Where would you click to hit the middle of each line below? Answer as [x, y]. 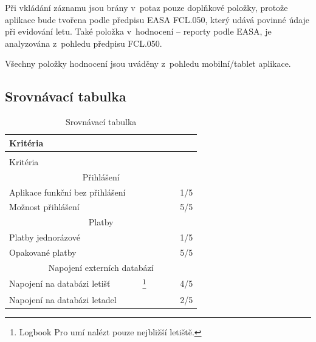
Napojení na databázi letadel [63, 300]
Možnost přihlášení [44, 207]
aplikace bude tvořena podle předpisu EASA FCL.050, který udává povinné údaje [157, 19]
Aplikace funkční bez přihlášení [67, 192]
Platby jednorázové [45, 237]
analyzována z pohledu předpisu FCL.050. [84, 43]
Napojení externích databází [101, 267]
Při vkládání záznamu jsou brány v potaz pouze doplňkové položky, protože [146, 7]
